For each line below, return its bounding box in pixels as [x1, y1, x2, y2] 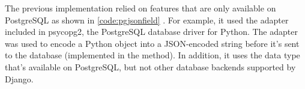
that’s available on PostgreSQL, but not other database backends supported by [5, 60, 296, 73]
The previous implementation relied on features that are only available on [5, 2, 276, 14]
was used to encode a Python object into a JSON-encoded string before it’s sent [5, 37, 300, 49]
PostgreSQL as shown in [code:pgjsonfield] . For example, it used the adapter [5, 13, 289, 26]
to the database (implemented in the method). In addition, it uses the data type [5, 49, 300, 61]
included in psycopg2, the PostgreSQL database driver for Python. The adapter [5, 25, 298, 38]
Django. [5, 72, 34, 85]
